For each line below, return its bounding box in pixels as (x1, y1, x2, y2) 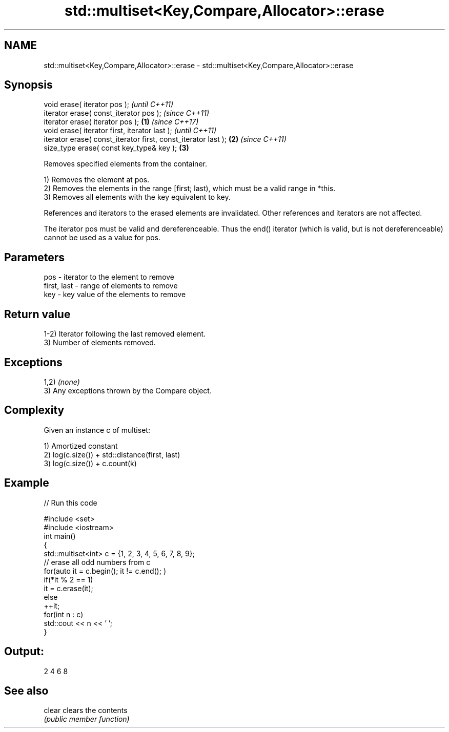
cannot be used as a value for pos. (44, 233, 161, 242)
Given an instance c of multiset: (44, 425, 150, 434)
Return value (4, 307, 71, 321)
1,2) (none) (44, 377, 80, 386)
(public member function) (44, 715, 130, 724)
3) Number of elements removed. (44, 338, 156, 347)
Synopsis (4, 78, 53, 92)
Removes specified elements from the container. (44, 159, 207, 169)
